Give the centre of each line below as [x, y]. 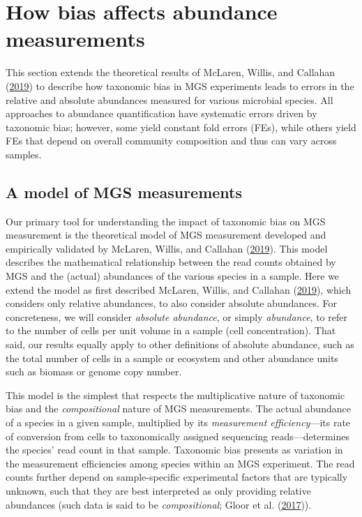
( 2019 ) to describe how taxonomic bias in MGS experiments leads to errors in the [180, 85]
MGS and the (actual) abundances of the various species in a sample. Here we [173, 276]
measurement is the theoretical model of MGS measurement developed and [166, 235]
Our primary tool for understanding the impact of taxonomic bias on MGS [166, 221]
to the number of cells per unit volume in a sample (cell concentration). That [171, 330]
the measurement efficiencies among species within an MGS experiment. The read [180, 463]
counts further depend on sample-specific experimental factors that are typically [177, 477]
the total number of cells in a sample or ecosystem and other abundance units [172, 358]
